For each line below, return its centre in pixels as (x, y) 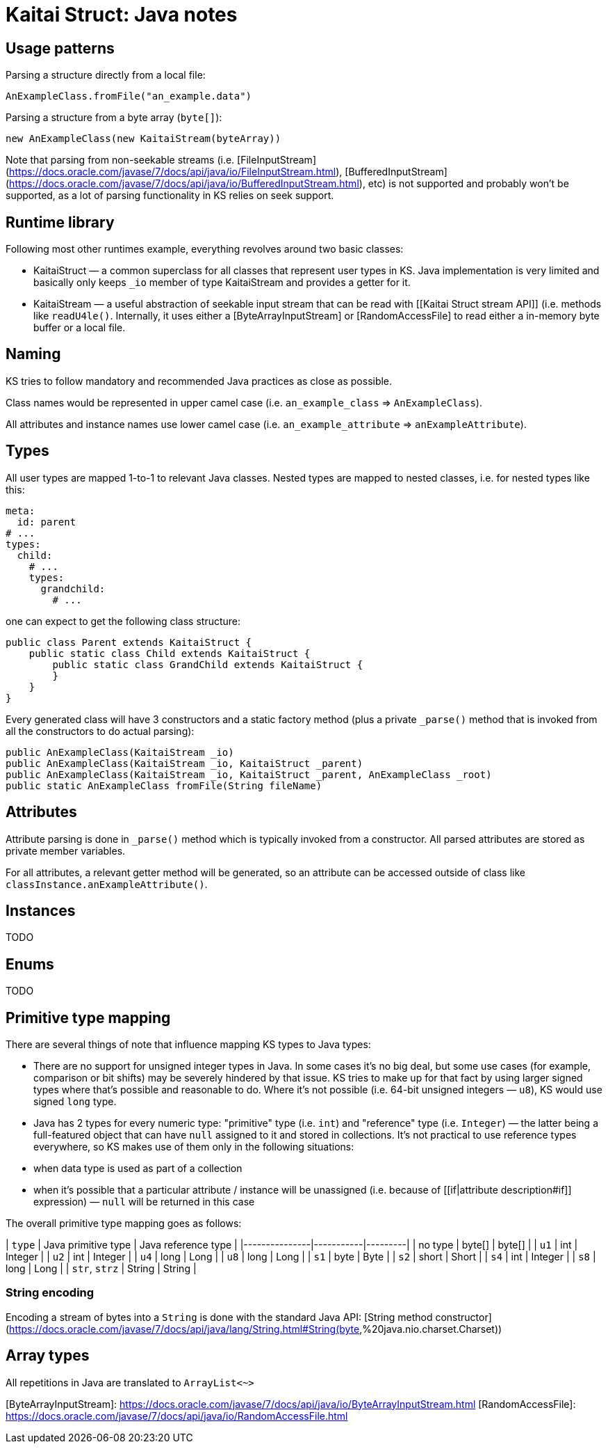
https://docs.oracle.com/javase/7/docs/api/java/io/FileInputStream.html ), (176, 172)
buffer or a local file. (80, 328)
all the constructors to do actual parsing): (100, 731)
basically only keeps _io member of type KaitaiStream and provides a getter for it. (222, 283)
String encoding (50, 1293)
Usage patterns (60, 48)
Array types (48, 1356)
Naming (33, 354)
